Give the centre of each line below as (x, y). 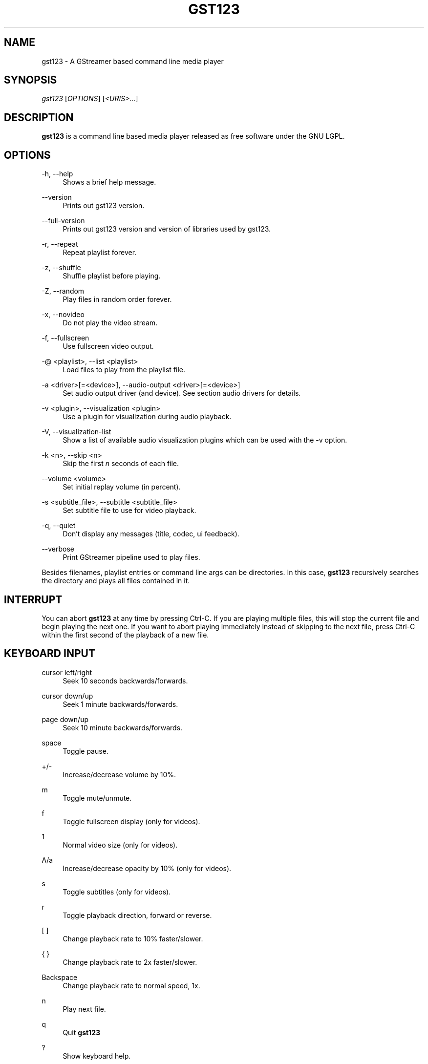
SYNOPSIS (31, 80)
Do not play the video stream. (110, 323)
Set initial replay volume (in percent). (122, 487)
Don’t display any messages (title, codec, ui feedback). (151, 534)
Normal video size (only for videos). (120, 845)
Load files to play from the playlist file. (124, 370)
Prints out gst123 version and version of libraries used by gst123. (167, 229)
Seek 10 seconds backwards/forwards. (125, 681)
